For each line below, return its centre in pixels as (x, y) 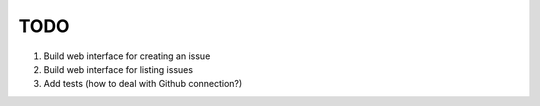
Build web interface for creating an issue (127, 56)
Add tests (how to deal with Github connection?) (143, 84)
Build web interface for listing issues (118, 69)
